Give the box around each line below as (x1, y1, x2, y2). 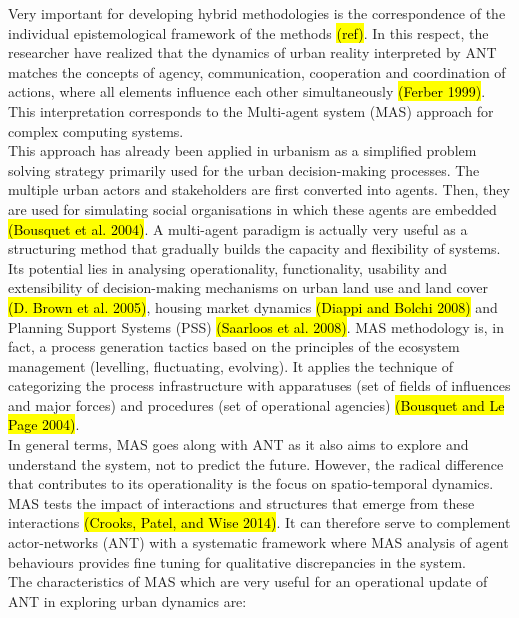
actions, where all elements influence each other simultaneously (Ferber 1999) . (8, 81, 486, 102)
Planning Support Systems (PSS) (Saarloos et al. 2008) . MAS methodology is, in (8, 316, 504, 337)
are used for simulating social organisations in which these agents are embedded (8, 198, 497, 219)
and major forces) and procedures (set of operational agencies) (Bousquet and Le (8, 394, 505, 415)
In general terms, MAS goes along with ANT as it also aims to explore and (8, 434, 469, 455)
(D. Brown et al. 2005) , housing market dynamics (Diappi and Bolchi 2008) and (8, 296, 498, 317)
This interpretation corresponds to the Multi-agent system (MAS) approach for (8, 100, 494, 121)
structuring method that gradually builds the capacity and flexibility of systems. (8, 238, 501, 259)
